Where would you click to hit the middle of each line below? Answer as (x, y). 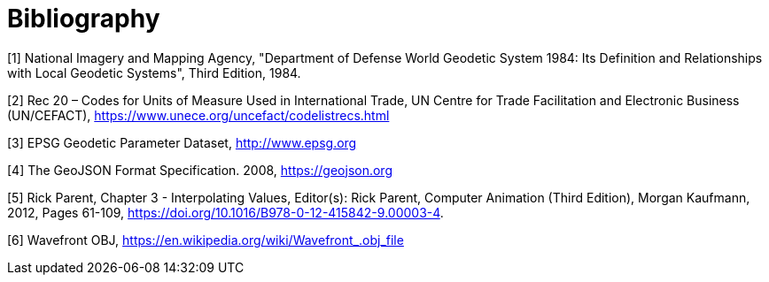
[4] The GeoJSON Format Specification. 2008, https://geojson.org (200, 170)
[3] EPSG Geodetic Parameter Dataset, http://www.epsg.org (182, 142)
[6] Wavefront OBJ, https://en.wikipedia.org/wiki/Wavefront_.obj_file (206, 240)
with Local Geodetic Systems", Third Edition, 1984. (154, 72)
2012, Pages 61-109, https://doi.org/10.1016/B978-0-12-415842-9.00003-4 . (225, 212)
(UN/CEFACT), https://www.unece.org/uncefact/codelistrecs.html (198, 115)
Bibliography (84, 19)
